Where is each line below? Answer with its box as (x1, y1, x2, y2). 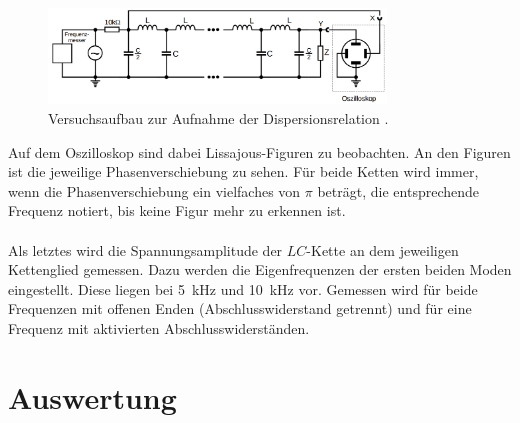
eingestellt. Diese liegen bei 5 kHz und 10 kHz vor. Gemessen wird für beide (8, 278, 478, 299)
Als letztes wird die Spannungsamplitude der (8, 239, 283, 260)
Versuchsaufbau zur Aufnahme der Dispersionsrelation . (48, 107, 389, 128)
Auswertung (8, 376, 177, 417)
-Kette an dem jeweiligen (306, 239, 459, 260)
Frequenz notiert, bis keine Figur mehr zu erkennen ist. (8, 200, 346, 221)
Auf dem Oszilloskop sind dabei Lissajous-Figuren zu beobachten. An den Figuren (8, 141, 511, 162)
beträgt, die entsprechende (317, 180, 479, 201)
